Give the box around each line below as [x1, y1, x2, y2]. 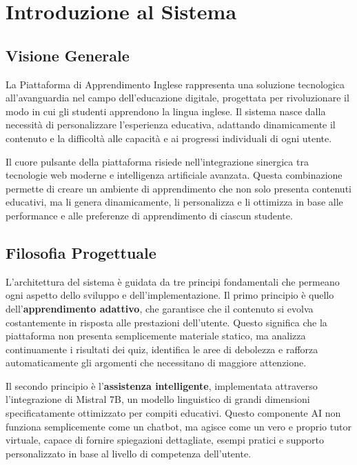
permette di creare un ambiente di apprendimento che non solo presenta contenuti [6, 181, 351, 195]
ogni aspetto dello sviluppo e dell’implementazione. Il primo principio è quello [6, 288, 334, 302]
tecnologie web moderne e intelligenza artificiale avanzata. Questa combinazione [6, 168, 343, 182]
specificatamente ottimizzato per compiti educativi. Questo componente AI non [6, 406, 341, 420]
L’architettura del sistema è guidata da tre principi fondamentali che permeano [6, 274, 340, 288]
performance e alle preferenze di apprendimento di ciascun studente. [6, 208, 293, 222]
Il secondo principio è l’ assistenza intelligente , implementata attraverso [6, 378, 318, 393]
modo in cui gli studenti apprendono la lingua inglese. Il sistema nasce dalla [6, 103, 326, 118]
